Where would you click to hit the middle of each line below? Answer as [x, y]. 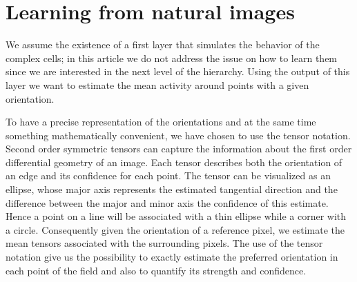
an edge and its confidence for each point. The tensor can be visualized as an [168, 175]
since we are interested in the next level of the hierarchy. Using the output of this [178, 71]
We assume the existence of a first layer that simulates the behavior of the [163, 44]
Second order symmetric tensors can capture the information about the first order [179, 149]
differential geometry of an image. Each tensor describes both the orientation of [174, 162]
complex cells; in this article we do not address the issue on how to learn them [172, 58]
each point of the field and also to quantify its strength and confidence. [156, 270]
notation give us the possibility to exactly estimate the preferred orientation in [172, 257]
